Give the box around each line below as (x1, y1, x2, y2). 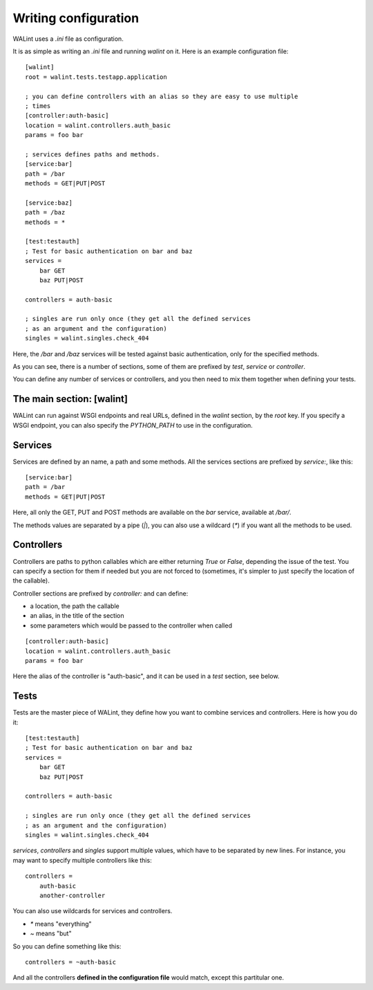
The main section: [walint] (12, 393, 128, 405)
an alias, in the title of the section (30, 612, 124, 620)
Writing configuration (12, 10, 140, 26)
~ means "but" (30, 929, 72, 937)
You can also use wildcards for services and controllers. (12, 907, 173, 915)
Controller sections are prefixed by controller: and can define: (12, 589, 189, 598)
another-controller (39, 891, 106, 899)
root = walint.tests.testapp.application (25, 73, 167, 81)
